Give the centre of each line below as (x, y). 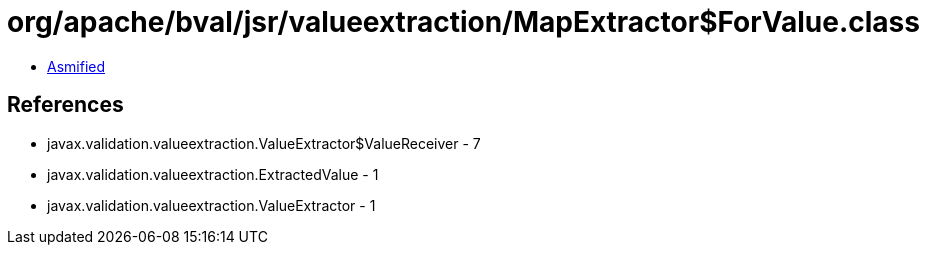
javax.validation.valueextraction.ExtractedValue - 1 (213, 174)
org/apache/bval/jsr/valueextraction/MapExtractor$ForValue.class (463, 22)
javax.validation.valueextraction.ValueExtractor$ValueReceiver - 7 (264, 143)
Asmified (76, 66)
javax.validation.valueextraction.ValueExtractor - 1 (211, 205)
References (65, 105)
